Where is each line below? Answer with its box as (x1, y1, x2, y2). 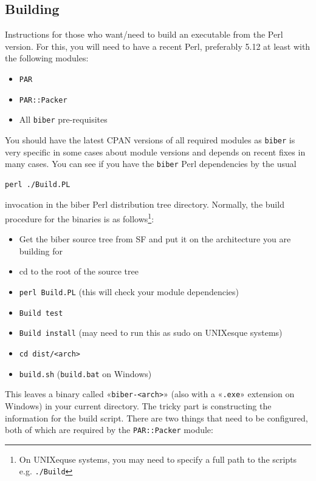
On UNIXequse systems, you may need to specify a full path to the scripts (19, 452, 297, 465)
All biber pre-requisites (19, 113, 108, 126)
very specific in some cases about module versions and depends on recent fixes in (5, 145, 306, 158)
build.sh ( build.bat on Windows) (19, 367, 152, 380)
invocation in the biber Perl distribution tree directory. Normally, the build (5, 198, 284, 211)
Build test (19, 309, 63, 318)
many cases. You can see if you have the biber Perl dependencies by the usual (5, 157, 297, 170)
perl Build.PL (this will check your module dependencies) (19, 285, 239, 298)
